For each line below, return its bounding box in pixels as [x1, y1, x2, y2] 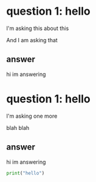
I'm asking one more [6, 112, 58, 119]
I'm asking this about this [6, 25, 69, 32]
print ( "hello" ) [6, 170, 45, 176]
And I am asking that [6, 36, 58, 44]
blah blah [6, 124, 30, 131]
